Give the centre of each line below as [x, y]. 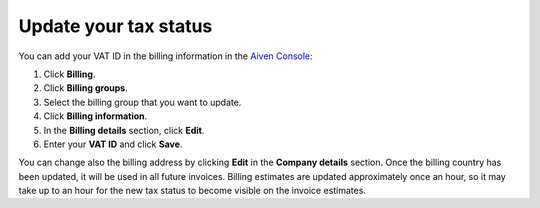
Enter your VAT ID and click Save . [113, 144]
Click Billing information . [95, 116]
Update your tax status [115, 26]
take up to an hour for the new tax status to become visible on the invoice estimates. [192, 191]
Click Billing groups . [86, 88]
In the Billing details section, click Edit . [124, 130]
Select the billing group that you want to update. [142, 102]
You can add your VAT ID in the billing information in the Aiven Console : [166, 56]
